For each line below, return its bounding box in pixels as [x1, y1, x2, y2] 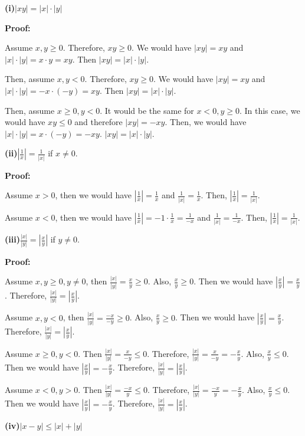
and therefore [74, 116, 123, 128]
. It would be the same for [100, 104, 194, 116]
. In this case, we [239, 104, 300, 116]
